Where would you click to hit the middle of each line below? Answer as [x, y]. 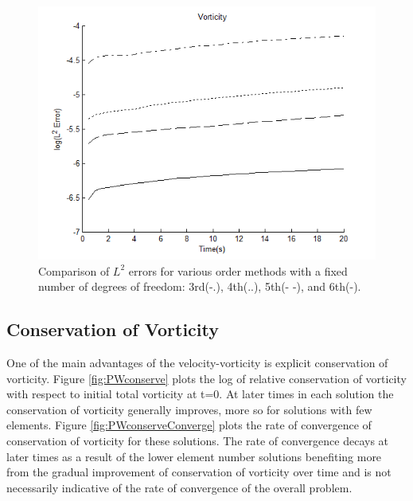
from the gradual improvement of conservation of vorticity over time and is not [199, 472]
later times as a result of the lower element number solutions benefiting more [194, 456]
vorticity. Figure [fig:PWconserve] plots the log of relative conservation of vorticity [206, 378]
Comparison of [74, 270]
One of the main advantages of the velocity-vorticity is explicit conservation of [197, 362]
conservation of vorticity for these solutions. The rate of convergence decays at [198, 440]
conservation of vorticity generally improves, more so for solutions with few [189, 409]
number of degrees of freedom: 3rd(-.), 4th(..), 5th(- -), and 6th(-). [200, 286]
